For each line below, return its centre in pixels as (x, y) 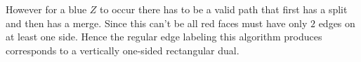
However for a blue (46, 9)
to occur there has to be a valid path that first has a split (224, 9)
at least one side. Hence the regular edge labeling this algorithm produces (164, 37)
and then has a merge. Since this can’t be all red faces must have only (157, 23)
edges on (337, 23)
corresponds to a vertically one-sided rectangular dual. (123, 50)
